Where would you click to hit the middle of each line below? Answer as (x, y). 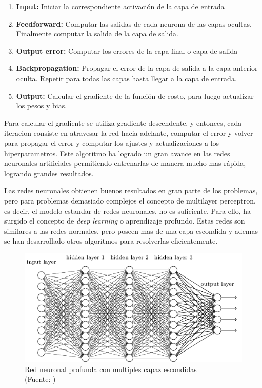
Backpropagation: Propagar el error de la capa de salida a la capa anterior (137, 68)
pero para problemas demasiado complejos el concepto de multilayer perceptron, (130, 200)
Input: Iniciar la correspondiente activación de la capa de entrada (120, 6)
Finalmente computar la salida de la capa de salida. (97, 34)
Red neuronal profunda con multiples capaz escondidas (111, 369)
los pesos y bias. (42, 106)
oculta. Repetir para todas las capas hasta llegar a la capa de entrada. (126, 78)
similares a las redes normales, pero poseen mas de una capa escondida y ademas (131, 230)
